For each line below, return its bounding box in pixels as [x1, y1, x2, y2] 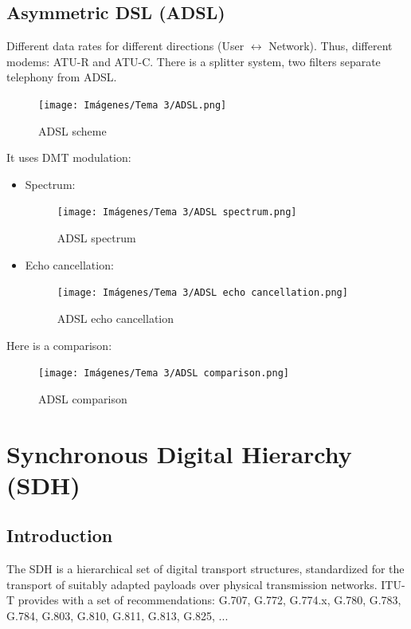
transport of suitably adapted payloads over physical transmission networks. [6, 576, 378, 592]
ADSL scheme [38, 122, 107, 139]
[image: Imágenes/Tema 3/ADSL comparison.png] [38, 368, 289, 379]
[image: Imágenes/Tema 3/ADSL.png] [38, 99, 227, 111]
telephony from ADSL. [6, 69, 117, 85]
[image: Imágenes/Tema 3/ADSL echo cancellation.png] [57, 287, 348, 299]
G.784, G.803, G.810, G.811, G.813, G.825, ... [6, 607, 229, 623]
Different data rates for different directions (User [6, 37, 245, 54]
